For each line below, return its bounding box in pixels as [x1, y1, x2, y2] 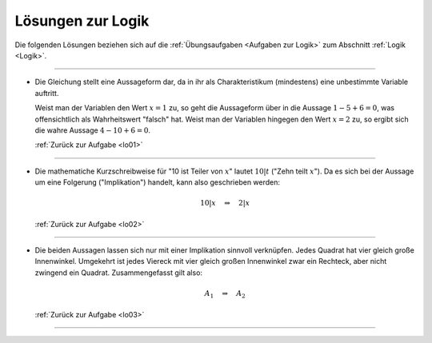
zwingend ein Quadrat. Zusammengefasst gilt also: [34, 268, 203, 277]
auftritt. [34, 88, 59, 98]
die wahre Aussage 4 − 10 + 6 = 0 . [34, 125, 151, 135]
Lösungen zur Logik [14, 12, 150, 30]
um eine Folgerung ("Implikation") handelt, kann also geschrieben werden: [34, 177, 280, 187]
